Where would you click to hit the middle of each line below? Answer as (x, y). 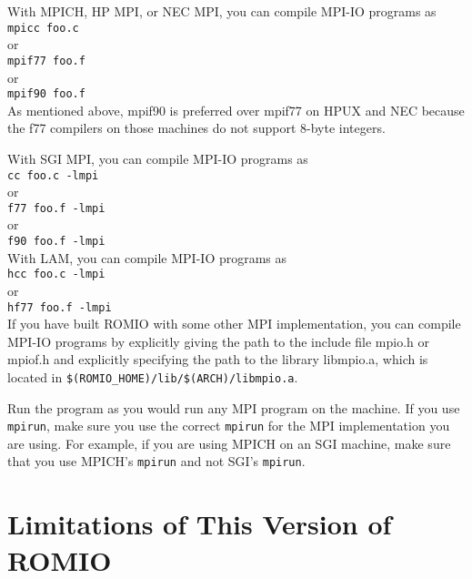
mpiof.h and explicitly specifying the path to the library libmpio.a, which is (218, 359)
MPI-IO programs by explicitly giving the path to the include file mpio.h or (218, 341)
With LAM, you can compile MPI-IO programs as (147, 257)
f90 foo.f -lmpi (56, 242)
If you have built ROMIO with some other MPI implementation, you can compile (234, 324)
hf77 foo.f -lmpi (60, 307)
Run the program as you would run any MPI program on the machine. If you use (234, 407)
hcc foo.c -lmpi (56, 274)
